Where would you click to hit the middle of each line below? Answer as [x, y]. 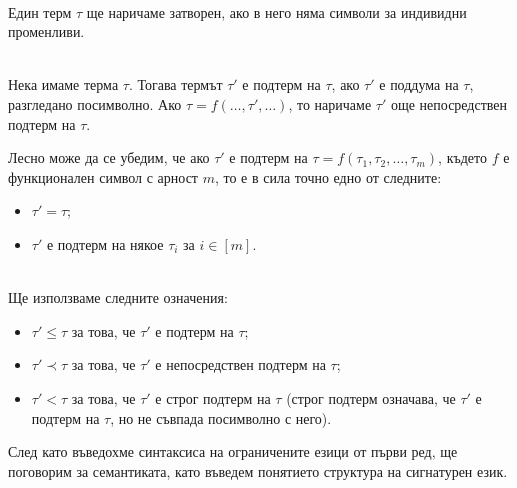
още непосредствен [449, 103]
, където [462, 157]
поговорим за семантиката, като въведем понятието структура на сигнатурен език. [258, 470]
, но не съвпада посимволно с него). [221, 417]
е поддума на [419, 84]
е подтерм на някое [105, 243]
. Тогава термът [175, 84]
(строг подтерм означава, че [371, 397]
